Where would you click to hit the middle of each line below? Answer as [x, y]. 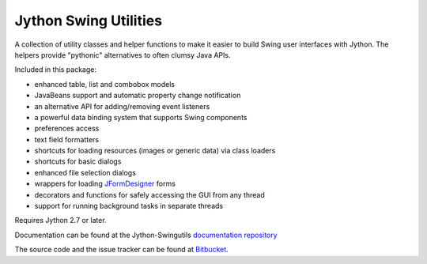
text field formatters [66, 139]
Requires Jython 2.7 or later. [60, 221]
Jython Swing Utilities [88, 21]
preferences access [67, 128]
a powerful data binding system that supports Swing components [141, 117]
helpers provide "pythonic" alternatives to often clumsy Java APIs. [123, 55]
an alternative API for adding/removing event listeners [122, 106]
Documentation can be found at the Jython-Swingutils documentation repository [146, 235]
